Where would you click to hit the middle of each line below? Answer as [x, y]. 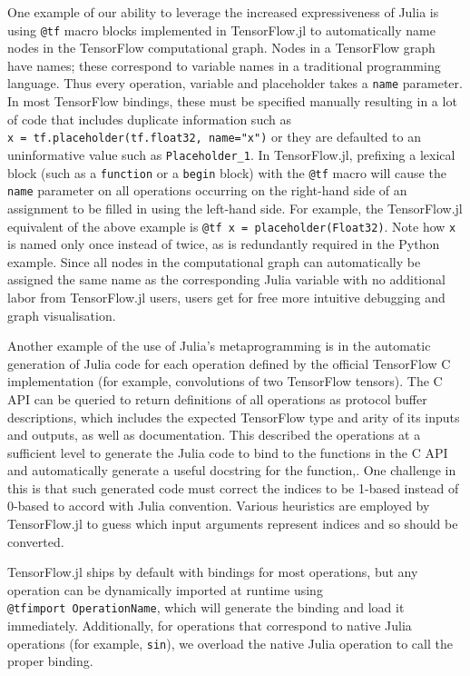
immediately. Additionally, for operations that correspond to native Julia [210, 626]
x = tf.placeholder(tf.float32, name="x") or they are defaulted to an [214, 137]
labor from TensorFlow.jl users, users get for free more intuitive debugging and [226, 297]
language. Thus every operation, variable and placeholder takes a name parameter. [235, 83]
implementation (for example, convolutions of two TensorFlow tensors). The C [225, 381]
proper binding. [50, 661]
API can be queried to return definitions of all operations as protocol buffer [217, 398]
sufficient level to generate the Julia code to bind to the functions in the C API [228, 452]
